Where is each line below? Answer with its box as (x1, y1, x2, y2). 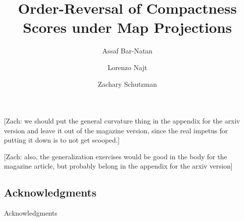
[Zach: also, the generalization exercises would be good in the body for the (4, 151, 227, 161)
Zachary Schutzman (98, 78, 157, 89)
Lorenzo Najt (107, 62, 147, 72)
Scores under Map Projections (23, 17, 232, 37)
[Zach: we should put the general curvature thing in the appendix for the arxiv (4, 116, 240, 126)
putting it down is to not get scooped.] (4, 135, 120, 145)
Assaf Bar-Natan (102, 46, 153, 56)
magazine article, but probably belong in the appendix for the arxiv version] (4, 161, 233, 171)
